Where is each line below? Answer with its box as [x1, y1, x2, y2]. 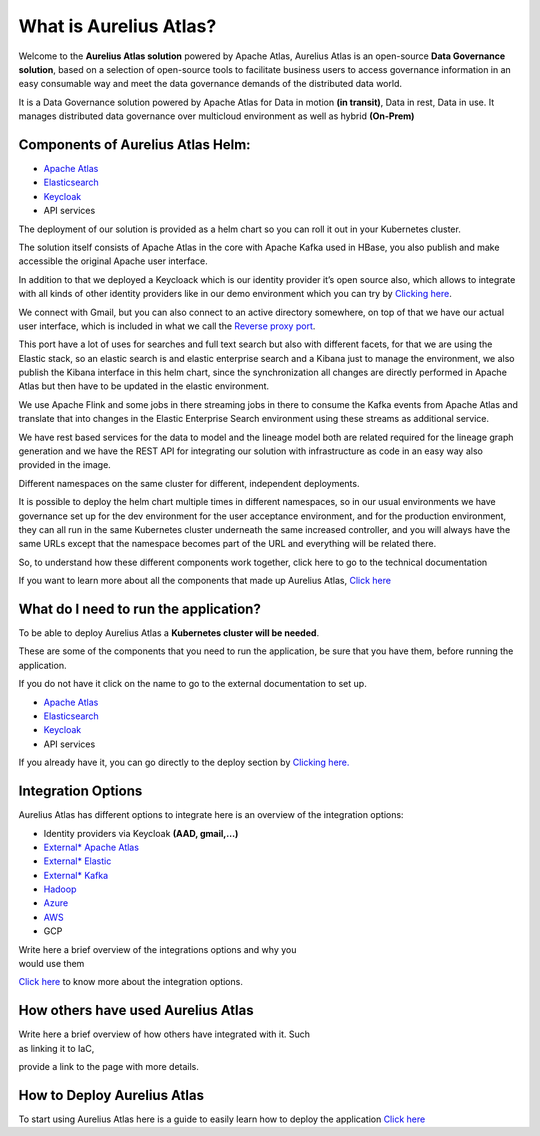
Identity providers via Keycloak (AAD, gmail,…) [43, 827, 239, 839]
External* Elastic [43, 855, 112, 867]
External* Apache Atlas [43, 841, 140, 853]
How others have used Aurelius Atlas [18, 1002, 254, 1019]
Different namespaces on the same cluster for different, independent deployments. [18, 477, 360, 489]
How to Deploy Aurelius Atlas [18, 1086, 205, 1104]
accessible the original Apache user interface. [18, 255, 209, 267]
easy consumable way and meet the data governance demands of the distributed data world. [18, 78, 402, 90]
